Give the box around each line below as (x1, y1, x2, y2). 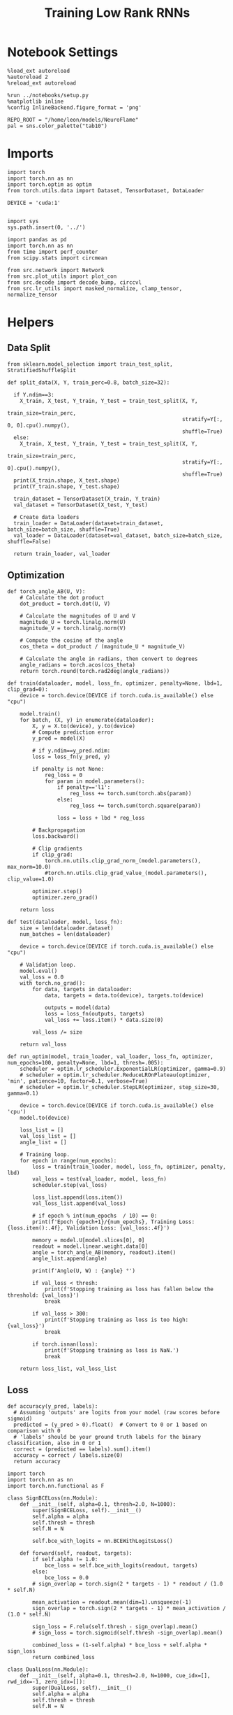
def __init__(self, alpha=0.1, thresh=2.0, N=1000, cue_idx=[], (20, 1672, 211, 1679)
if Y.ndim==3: (13, 391, 54, 398)
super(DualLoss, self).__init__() (32, 1684, 133, 1691)
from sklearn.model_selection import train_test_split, (7, 360, 173, 368)
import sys (7, 218, 39, 225)
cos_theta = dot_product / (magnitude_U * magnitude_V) (20, 643, 186, 650)
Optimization (7, 569, 65, 581)
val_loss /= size (32, 1028, 82, 1036)
